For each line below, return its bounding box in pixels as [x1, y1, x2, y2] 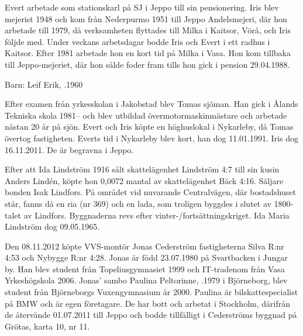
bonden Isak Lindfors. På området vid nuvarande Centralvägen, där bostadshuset [5, 186, 297, 198]
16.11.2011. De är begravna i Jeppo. [5, 143, 134, 155]
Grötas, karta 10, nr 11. [5, 320, 90, 332]
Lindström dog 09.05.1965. [5, 220, 100, 233]
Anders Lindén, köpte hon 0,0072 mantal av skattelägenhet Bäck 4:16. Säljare [5, 174, 284, 186]
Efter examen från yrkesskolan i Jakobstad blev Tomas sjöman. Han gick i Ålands [5, 98, 298, 110]
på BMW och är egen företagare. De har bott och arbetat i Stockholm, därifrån [5, 297, 290, 309]
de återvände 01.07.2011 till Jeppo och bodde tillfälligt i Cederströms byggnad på [5, 309, 297, 321]
